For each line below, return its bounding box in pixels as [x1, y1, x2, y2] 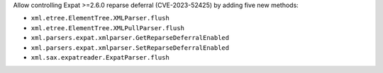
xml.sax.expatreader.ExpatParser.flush [30, 53, 170, 61]
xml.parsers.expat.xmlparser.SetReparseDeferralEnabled [30, 44, 230, 52]
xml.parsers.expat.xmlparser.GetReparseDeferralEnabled [30, 34, 230, 42]
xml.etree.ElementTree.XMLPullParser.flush [30, 24, 184, 32]
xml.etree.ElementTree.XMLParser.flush [30, 14, 170, 22]
